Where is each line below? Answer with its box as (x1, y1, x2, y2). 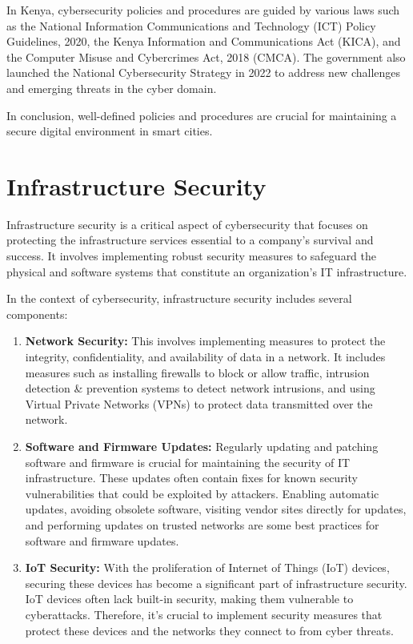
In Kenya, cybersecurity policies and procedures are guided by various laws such (6, 2, 400, 18)
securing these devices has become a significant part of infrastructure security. (25, 574, 407, 591)
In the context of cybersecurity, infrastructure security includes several (6, 290, 352, 307)
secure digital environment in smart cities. (6, 123, 213, 139)
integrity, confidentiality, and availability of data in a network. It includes (25, 348, 386, 365)
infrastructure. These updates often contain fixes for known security (25, 469, 358, 486)
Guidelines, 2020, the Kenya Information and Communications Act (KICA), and (6, 33, 401, 50)
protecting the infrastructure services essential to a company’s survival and (6, 231, 374, 248)
